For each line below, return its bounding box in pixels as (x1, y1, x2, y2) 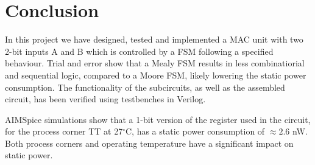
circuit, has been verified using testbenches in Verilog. (5, 93, 206, 105)
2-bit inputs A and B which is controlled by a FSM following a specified (5, 44, 274, 57)
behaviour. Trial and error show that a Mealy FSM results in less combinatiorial (5, 57, 305, 69)
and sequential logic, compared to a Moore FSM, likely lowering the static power (5, 68, 306, 81)
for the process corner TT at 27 (5, 125, 123, 138)
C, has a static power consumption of (126, 125, 265, 138)
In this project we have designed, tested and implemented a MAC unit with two (5, 33, 303, 46)
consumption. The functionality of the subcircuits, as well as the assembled (5, 80, 285, 93)
